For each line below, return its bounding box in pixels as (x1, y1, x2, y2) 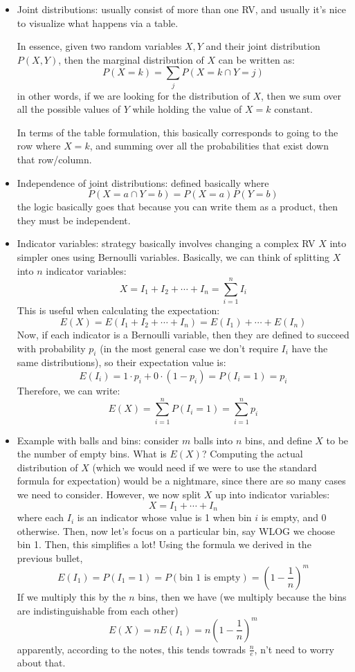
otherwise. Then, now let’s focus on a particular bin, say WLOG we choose (17, 523, 336, 538)
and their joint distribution (206, 39, 320, 53)
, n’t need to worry (254, 642, 334, 656)
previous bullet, (17, 550, 83, 565)
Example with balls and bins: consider (17, 433, 179, 447)
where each (17, 510, 64, 525)
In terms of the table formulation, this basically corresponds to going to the (17, 125, 338, 139)
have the (291, 340, 328, 355)
